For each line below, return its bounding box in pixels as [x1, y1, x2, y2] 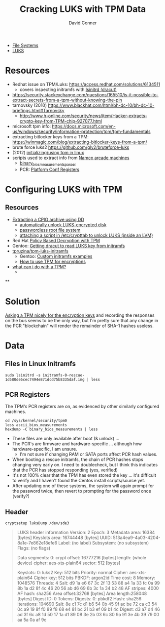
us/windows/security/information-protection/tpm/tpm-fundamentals [12, 128, 151, 134]
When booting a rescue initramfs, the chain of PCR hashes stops [12, 457, 144, 462]
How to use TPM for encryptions [19, 258, 86, 264]
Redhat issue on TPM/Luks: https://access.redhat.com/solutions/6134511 [12, 81, 160, 87]
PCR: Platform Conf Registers [19, 167, 80, 172]
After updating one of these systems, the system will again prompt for [12, 483, 154, 489]
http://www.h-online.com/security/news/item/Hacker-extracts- [19, 113, 148, 119]
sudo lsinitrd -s [5, 373, 41, 377]
